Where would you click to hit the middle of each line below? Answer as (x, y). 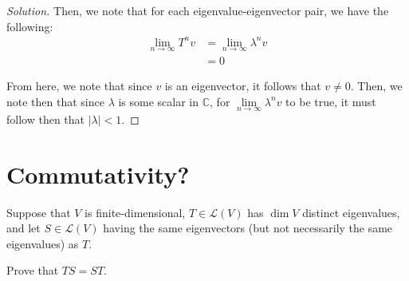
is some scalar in (159, 101)
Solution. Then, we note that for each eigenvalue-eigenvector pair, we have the (198, 10)
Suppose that (39, 212)
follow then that (46, 119)
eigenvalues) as (43, 243)
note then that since (55, 101)
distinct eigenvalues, (351, 212)
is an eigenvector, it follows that (243, 85)
